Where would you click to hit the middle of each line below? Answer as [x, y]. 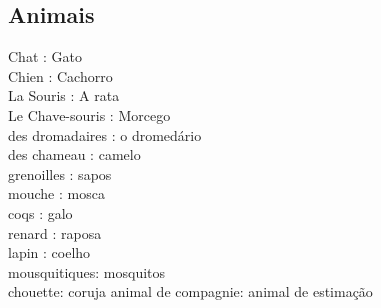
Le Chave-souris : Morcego [89, 114]
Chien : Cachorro [60, 75]
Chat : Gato [45, 56]
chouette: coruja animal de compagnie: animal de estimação [190, 291]
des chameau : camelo [74, 154]
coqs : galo [40, 212]
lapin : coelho [49, 252]
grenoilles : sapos [60, 173]
